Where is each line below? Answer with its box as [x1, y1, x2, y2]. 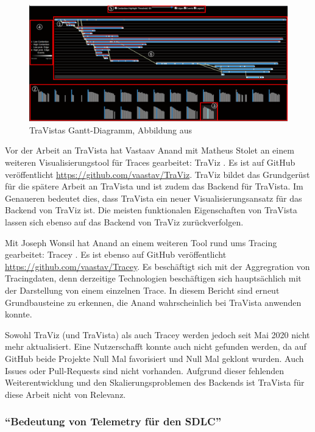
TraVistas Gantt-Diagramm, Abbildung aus [29, 123, 193, 136]
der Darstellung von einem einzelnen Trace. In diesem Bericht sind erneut [5, 284, 280, 297]
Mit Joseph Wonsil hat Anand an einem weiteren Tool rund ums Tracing [5, 236, 277, 249]
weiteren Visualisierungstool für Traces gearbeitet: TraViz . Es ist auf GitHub [5, 156, 296, 169]
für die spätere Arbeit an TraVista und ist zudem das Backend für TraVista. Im [5, 180, 303, 193]
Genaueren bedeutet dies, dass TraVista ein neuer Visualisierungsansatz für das [5, 191, 302, 204]
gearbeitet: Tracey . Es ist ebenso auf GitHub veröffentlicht [5, 248, 227, 261]
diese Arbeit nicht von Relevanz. [5, 388, 126, 400]
